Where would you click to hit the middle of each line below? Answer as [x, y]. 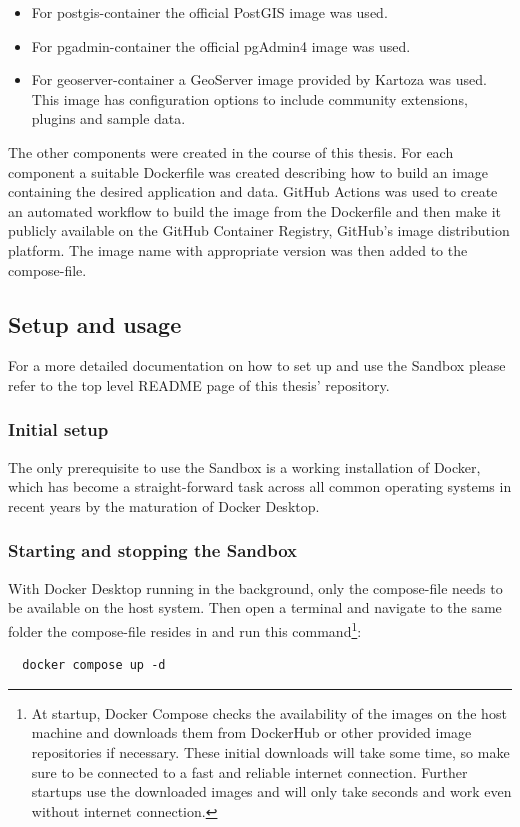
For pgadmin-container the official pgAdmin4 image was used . [221, 45]
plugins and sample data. [108, 118]
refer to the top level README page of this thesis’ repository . [199, 384]
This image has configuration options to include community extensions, [249, 98]
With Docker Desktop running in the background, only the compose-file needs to [255, 587]
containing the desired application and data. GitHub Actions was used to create [253, 191]
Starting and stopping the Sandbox [152, 550]
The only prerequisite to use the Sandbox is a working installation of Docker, [244, 466]
